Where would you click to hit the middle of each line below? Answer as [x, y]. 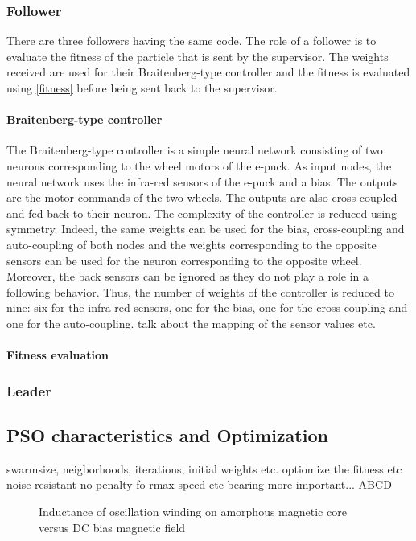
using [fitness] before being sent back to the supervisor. [142, 88]
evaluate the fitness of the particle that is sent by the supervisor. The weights [198, 56]
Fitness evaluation [58, 355]
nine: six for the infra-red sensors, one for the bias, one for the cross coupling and [207, 307]
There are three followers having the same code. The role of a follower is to [192, 41]
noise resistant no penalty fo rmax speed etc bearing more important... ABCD [199, 484]
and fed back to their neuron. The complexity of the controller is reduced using [202, 213]
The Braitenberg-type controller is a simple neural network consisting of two [195, 150]
